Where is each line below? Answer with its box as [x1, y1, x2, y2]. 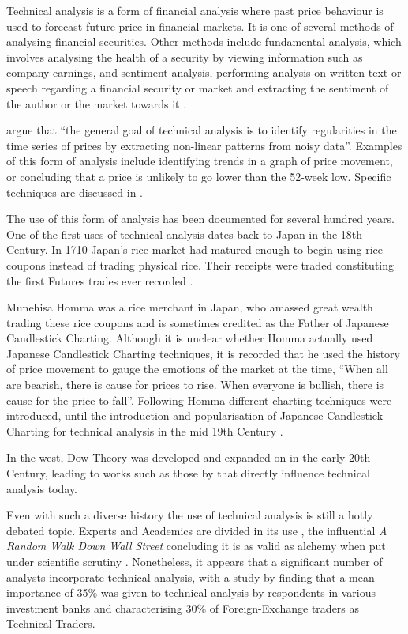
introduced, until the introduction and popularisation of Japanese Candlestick [6, 407, 384, 424]
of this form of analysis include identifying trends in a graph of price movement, [6, 153, 393, 169]
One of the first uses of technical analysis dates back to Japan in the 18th [6, 225, 363, 242]
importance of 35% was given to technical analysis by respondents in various [6, 584, 376, 601]
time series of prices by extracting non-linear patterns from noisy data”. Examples [6, 137, 402, 153]
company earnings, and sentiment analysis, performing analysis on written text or [6, 64, 402, 81]
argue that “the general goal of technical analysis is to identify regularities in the [6, 122, 397, 138]
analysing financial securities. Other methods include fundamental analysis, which [6, 33, 402, 50]
